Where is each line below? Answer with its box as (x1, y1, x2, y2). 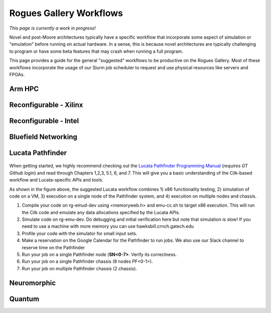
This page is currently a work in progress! (9, 25, 96, 31)
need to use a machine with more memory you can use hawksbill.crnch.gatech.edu (22, 223, 194, 229)
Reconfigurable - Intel (9, 116, 79, 125)
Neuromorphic (9, 278, 56, 287)
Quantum (9, 294, 40, 303)
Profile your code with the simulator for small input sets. (22, 230, 138, 236)
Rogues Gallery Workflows (9, 8, 123, 19)
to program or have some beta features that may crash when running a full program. (9, 48, 183, 54)
